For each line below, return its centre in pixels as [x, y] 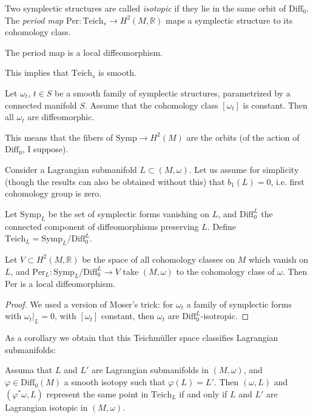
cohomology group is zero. [53, 193]
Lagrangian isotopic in [46, 407]
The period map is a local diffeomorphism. [84, 52]
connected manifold [41, 105]
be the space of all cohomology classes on [159, 259]
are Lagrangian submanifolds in [150, 370]
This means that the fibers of [59, 137]
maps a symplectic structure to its [229, 20]
